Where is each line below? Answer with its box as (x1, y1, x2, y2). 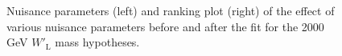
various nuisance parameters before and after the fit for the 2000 (6, 18, 324, 34)
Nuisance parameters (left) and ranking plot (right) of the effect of (6, 2, 335, 18)
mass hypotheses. (55, 34, 140, 50)
